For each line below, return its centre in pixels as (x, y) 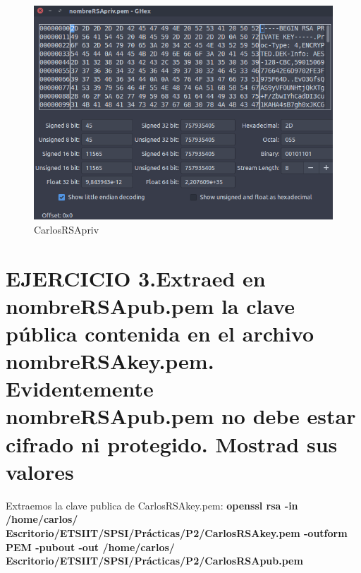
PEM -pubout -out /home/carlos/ (90, 547)
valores (40, 471)
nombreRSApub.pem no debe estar (181, 416)
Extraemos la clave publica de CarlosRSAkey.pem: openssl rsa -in (152, 505)
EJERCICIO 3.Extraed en (136, 278)
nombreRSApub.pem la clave (151, 305)
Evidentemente (80, 388)
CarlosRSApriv (67, 229)
